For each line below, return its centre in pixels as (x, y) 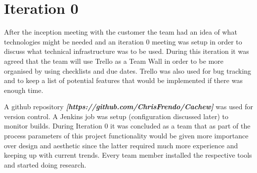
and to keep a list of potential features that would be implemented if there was (123, 80)
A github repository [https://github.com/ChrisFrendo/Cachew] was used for (128, 107)
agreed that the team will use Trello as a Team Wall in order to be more (114, 61)
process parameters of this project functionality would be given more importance (126, 136)
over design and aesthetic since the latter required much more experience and (121, 145)
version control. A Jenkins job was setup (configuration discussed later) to (116, 116)
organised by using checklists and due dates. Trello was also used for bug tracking (128, 70)
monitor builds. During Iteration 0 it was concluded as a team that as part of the (127, 126)
